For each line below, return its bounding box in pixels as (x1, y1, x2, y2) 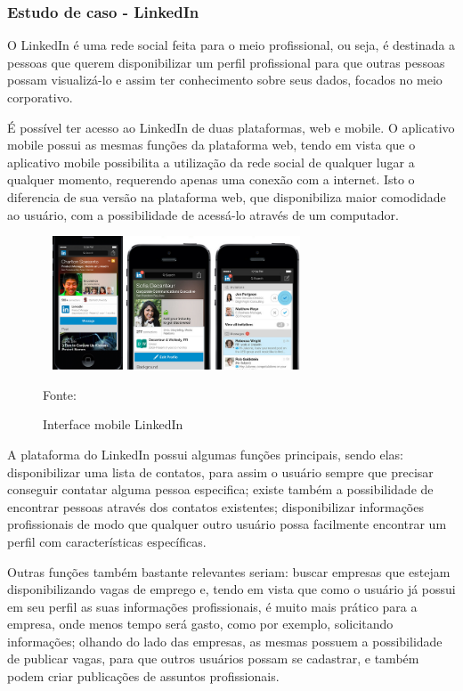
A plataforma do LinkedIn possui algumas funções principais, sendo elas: (7, 444, 403, 463)
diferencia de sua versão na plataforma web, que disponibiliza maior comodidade (7, 187, 446, 206)
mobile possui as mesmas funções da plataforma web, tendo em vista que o (7, 135, 416, 154)
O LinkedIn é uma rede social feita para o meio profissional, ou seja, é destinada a (7, 36, 456, 54)
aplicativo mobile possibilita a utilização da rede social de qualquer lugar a (7, 152, 415, 171)
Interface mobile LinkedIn (43, 415, 183, 434)
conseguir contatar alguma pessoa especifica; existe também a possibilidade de (7, 480, 434, 499)
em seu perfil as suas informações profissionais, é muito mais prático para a (7, 597, 418, 615)
